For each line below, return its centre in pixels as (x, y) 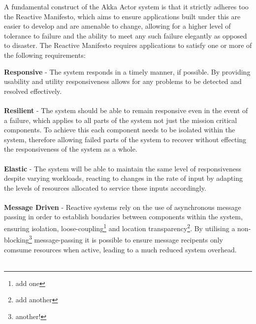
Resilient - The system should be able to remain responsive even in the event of (126, 110)
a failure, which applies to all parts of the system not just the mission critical (121, 120)
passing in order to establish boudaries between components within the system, (123, 217)
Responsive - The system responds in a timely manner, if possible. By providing (127, 71)
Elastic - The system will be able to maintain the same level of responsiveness (123, 168)
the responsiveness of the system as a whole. (71, 149)
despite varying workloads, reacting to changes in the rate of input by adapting (123, 178)
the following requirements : (45, 55)
